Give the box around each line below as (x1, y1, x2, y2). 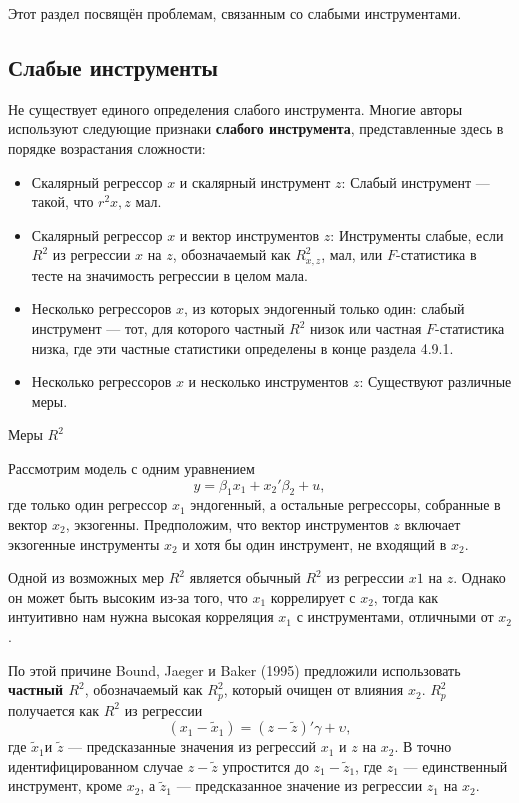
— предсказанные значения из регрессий (68, 736, 317, 757)
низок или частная (310, 318, 422, 338)
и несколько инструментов (188, 371, 349, 392)
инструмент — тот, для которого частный (31, 318, 285, 338)
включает (404, 513, 461, 534)
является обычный (189, 567, 301, 588)
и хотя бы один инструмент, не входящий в (182, 533, 447, 554)
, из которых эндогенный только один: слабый (183, 298, 465, 319)
